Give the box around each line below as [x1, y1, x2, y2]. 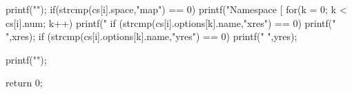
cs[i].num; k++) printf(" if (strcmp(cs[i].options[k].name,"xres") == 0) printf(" [6, 15, 336, 30]
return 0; [6, 75, 43, 90]
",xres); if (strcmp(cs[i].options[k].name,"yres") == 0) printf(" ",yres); [6, 29, 297, 44]
